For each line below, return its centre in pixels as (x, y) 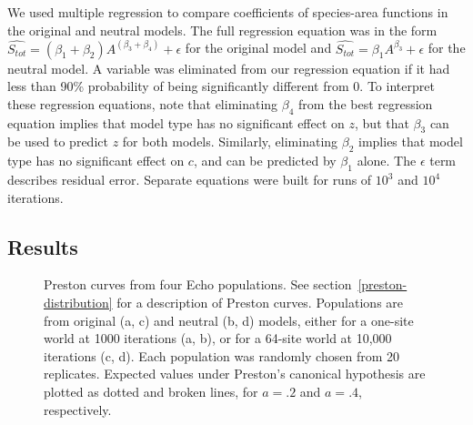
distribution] (78, 302)
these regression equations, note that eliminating (143, 103)
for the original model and (258, 48)
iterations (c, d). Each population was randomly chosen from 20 (222, 355)
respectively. (78, 409)
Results (43, 246)
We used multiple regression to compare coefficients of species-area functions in (228, 12)
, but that (382, 122)
